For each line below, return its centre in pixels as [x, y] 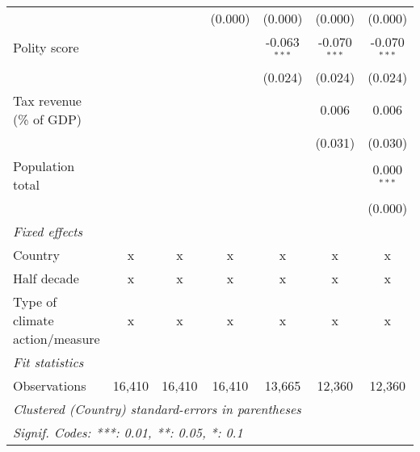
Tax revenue [47, 100]
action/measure [57, 338]
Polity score [46, 48]
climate [34, 320]
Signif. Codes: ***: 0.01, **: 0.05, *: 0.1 [128, 432]
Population [44, 165]
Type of [35, 301]
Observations [50, 385]
